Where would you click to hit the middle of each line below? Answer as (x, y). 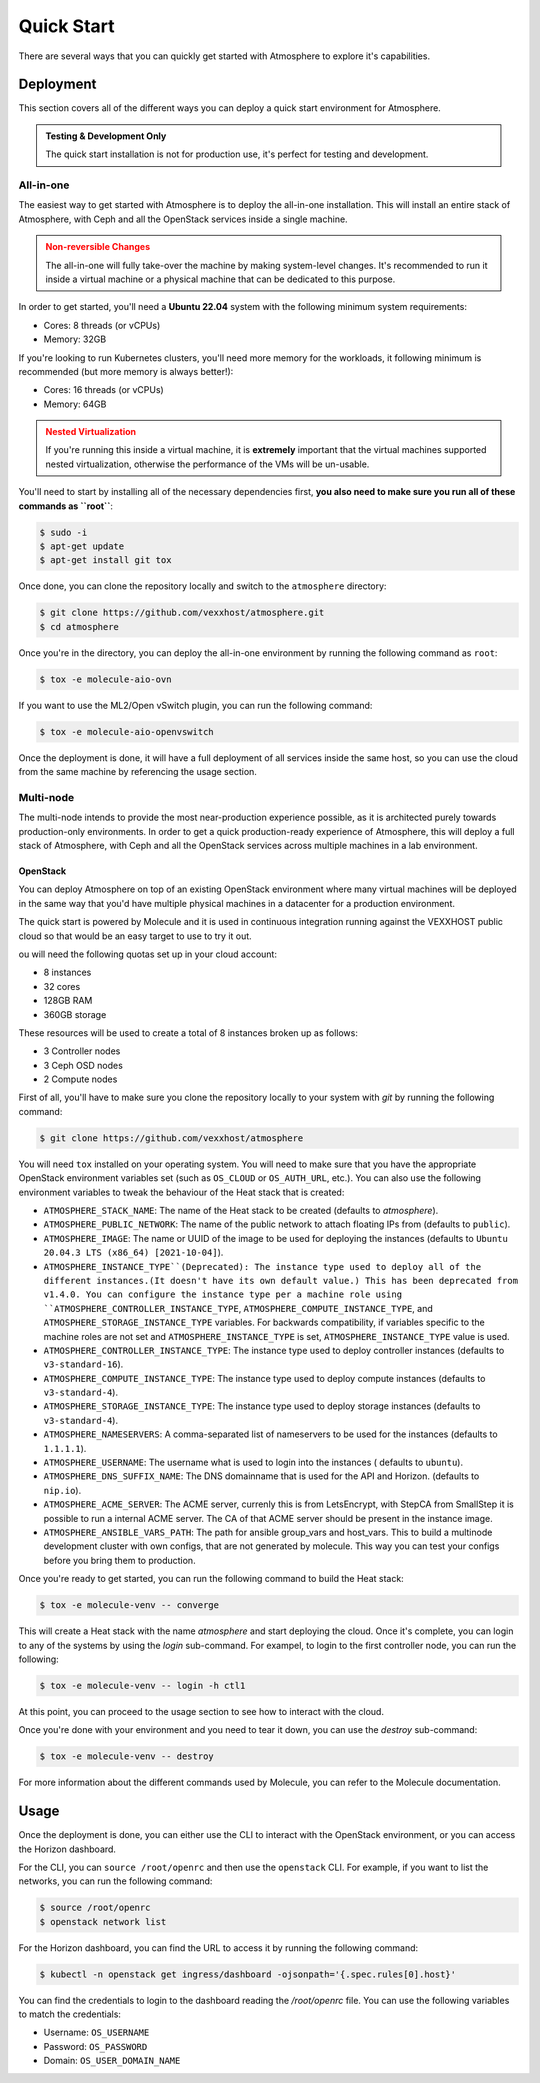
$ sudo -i (63, 532)
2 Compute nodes (80, 1079)
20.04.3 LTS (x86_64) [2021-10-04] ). (133, 1252)
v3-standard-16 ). (83, 1364)
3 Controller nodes (82, 1051)
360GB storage (75, 1014)
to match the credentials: (70, 2014)
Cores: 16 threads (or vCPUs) (103, 390)
